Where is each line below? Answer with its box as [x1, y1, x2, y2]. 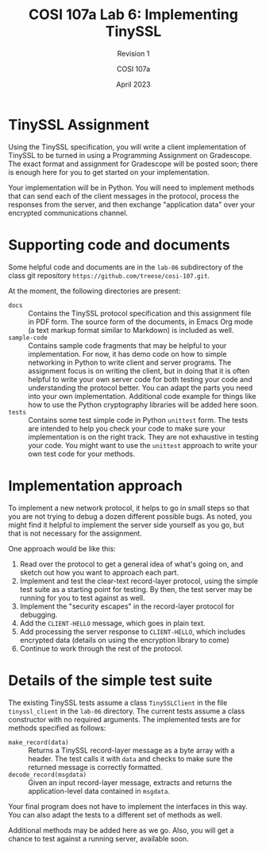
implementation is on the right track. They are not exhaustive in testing [28, 431, 259, 442]
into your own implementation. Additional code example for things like [28, 391, 256, 400]
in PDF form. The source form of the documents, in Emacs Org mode [28, 316, 253, 327]
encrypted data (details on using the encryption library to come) [19, 635, 230, 644]
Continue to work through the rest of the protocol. [19, 644, 183, 653]
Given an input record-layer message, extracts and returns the [28, 777, 233, 787]
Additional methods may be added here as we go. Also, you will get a [8, 825, 234, 835]
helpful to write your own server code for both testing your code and [28, 374, 253, 384]
